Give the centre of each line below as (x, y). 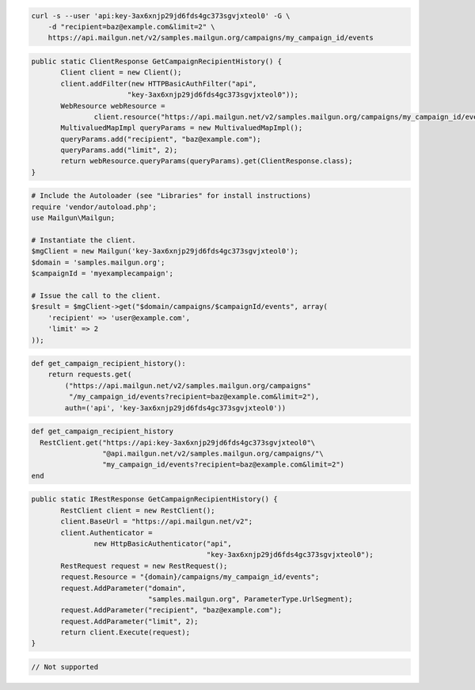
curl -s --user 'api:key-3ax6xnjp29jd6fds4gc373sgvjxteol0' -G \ (161, 15)
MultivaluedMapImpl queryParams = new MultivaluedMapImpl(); (182, 128)
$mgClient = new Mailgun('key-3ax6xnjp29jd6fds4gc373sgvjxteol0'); (165, 251)
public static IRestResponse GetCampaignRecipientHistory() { (154, 499)
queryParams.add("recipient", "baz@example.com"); (161, 139)
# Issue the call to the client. (96, 295)
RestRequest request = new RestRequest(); (144, 566)
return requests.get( (90, 375)
